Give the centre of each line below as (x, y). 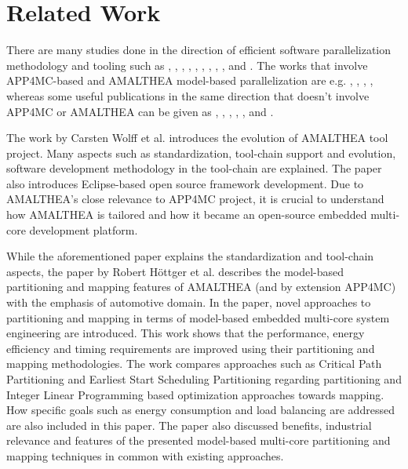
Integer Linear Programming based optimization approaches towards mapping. (195, 394)
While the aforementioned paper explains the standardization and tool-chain (190, 256)
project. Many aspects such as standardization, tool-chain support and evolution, (201, 153)
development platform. (84, 229)
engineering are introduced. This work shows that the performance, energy (186, 333)
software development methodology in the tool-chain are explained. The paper (194, 168)
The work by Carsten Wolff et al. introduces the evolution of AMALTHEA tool (197, 138)
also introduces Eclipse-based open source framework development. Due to (185, 183)
